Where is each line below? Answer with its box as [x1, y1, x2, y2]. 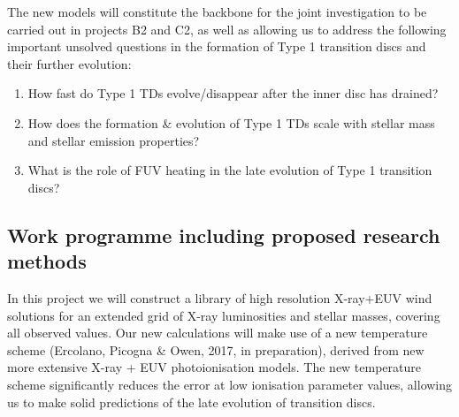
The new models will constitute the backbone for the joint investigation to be [7, 3, 427, 20]
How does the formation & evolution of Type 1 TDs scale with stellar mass [27, 113, 435, 132]
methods [7, 247, 87, 275]
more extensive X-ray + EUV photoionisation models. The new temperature [7, 358, 422, 376]
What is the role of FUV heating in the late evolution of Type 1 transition [27, 161, 432, 179]
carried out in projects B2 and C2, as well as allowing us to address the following [7, 19, 447, 38]
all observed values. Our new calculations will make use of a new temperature [7, 323, 428, 342]
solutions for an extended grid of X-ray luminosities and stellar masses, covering [7, 306, 440, 324]
